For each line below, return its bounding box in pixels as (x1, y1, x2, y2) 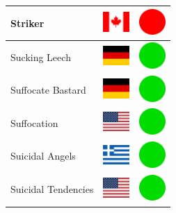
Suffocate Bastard (10, 83, 86, 97)
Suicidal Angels (10, 148, 76, 163)
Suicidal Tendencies (10, 182, 94, 196)
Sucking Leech (10, 49, 71, 64)
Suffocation (10, 115, 58, 130)
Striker (10, 15, 45, 30)
